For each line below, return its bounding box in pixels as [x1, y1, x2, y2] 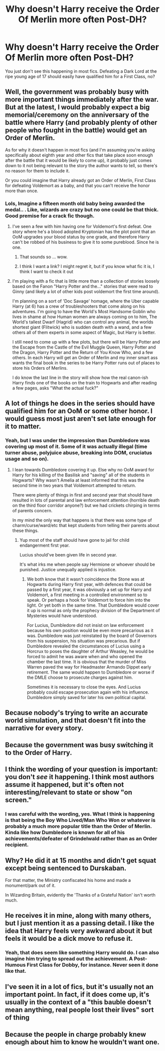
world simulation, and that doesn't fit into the [5, 716, 146, 725]
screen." [5, 795, 32, 804]
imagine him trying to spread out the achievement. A [5, 955, 133, 962]
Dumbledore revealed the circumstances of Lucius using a [27, 643, 145, 649]
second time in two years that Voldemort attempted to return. [12, 482, 137, 488]
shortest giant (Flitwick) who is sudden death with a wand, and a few [12, 324, 152, 330]
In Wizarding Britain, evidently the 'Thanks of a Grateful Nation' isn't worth [5, 892, 156, 898]
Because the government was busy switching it [5, 741, 154, 749]
